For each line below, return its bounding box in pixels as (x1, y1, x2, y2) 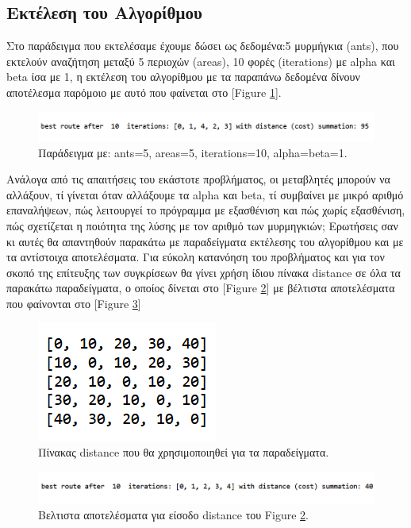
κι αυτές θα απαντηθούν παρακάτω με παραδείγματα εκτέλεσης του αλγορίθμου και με (6, 233, 404, 249)
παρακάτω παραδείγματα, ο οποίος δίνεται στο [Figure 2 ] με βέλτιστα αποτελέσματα (6, 279, 395, 296)
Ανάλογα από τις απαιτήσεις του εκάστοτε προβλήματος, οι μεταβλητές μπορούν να (6, 171, 390, 187)
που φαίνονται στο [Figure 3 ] (6, 295, 141, 312)
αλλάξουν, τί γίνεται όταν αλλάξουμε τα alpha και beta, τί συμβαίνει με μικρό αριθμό (6, 186, 404, 202)
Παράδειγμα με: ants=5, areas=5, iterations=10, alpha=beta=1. (38, 144, 348, 160)
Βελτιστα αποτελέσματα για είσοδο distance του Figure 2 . (38, 507, 309, 523)
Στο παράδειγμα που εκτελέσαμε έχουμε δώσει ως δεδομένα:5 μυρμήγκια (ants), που (6, 37, 399, 54)
